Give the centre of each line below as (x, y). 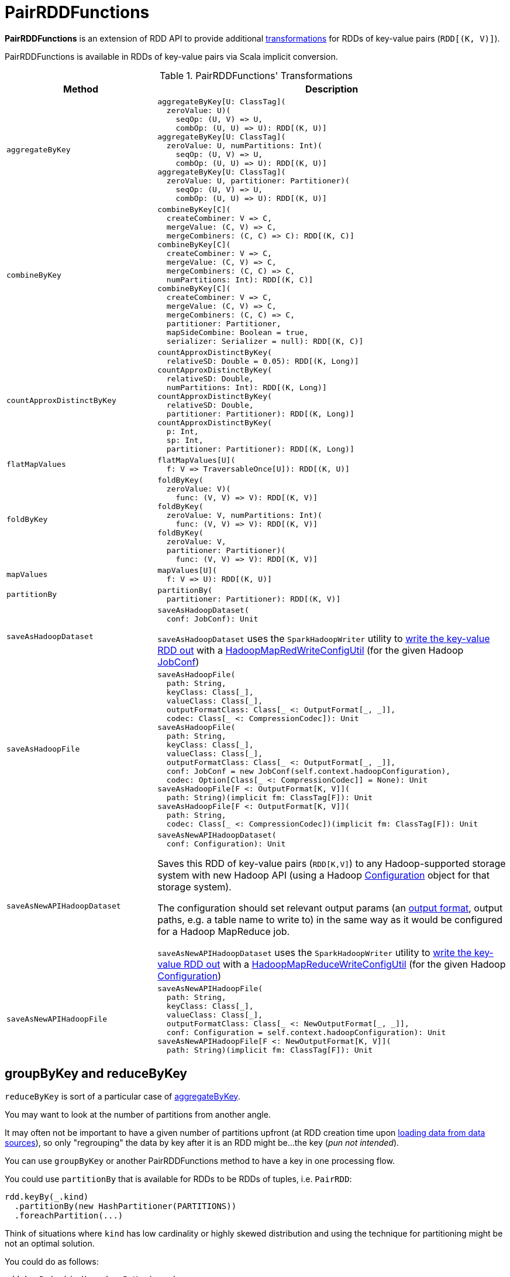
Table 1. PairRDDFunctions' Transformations (256, 75)
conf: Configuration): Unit (226, 844)
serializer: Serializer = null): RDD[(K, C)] (265, 341)
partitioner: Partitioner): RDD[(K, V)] (254, 599)
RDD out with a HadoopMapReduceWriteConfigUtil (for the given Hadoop (345, 964)
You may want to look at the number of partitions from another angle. (138, 1114)
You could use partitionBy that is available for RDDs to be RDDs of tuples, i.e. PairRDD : (178, 1179)
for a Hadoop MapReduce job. (224, 931)
